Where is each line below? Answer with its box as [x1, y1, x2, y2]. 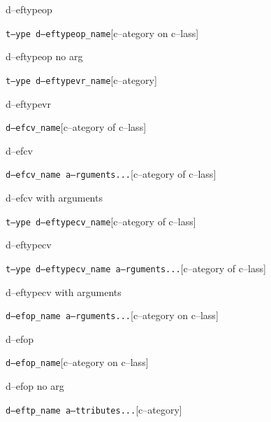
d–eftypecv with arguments [6, 284, 122, 299]
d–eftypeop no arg [6, 49, 83, 64]
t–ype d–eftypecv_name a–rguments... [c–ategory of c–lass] [6, 260, 266, 275]
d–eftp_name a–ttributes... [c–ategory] [6, 402, 182, 416]
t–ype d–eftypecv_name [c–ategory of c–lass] [6, 213, 196, 228]
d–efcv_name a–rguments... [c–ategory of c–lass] [6, 167, 217, 181]
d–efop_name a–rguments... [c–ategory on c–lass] [6, 308, 219, 323]
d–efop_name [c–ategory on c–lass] [6, 355, 149, 370]
